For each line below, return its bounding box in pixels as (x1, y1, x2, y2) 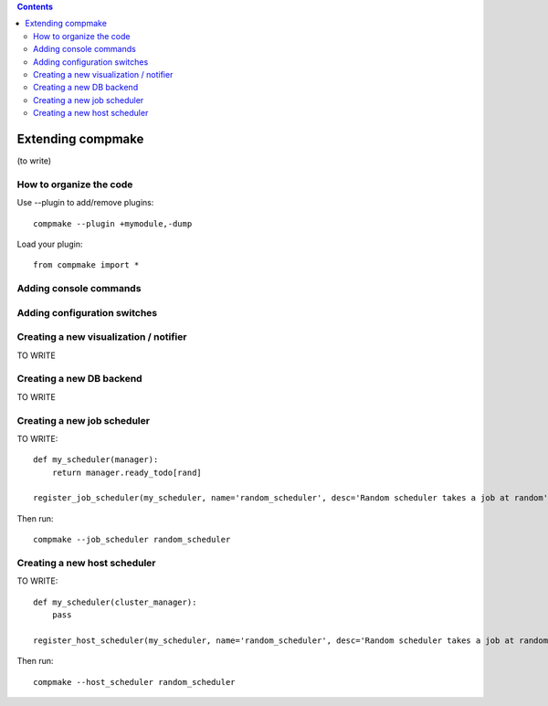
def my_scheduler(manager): (33, 455, 159, 465)
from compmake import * (33, 260, 140, 270)
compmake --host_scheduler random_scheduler (33, 677, 237, 687)
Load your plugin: (16, 238, 83, 249)
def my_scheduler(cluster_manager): (33, 596, 197, 607)
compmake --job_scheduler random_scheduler (33, 534, 231, 545)
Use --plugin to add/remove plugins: (16, 197, 154, 208)
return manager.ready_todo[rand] (51, 467, 203, 478)
